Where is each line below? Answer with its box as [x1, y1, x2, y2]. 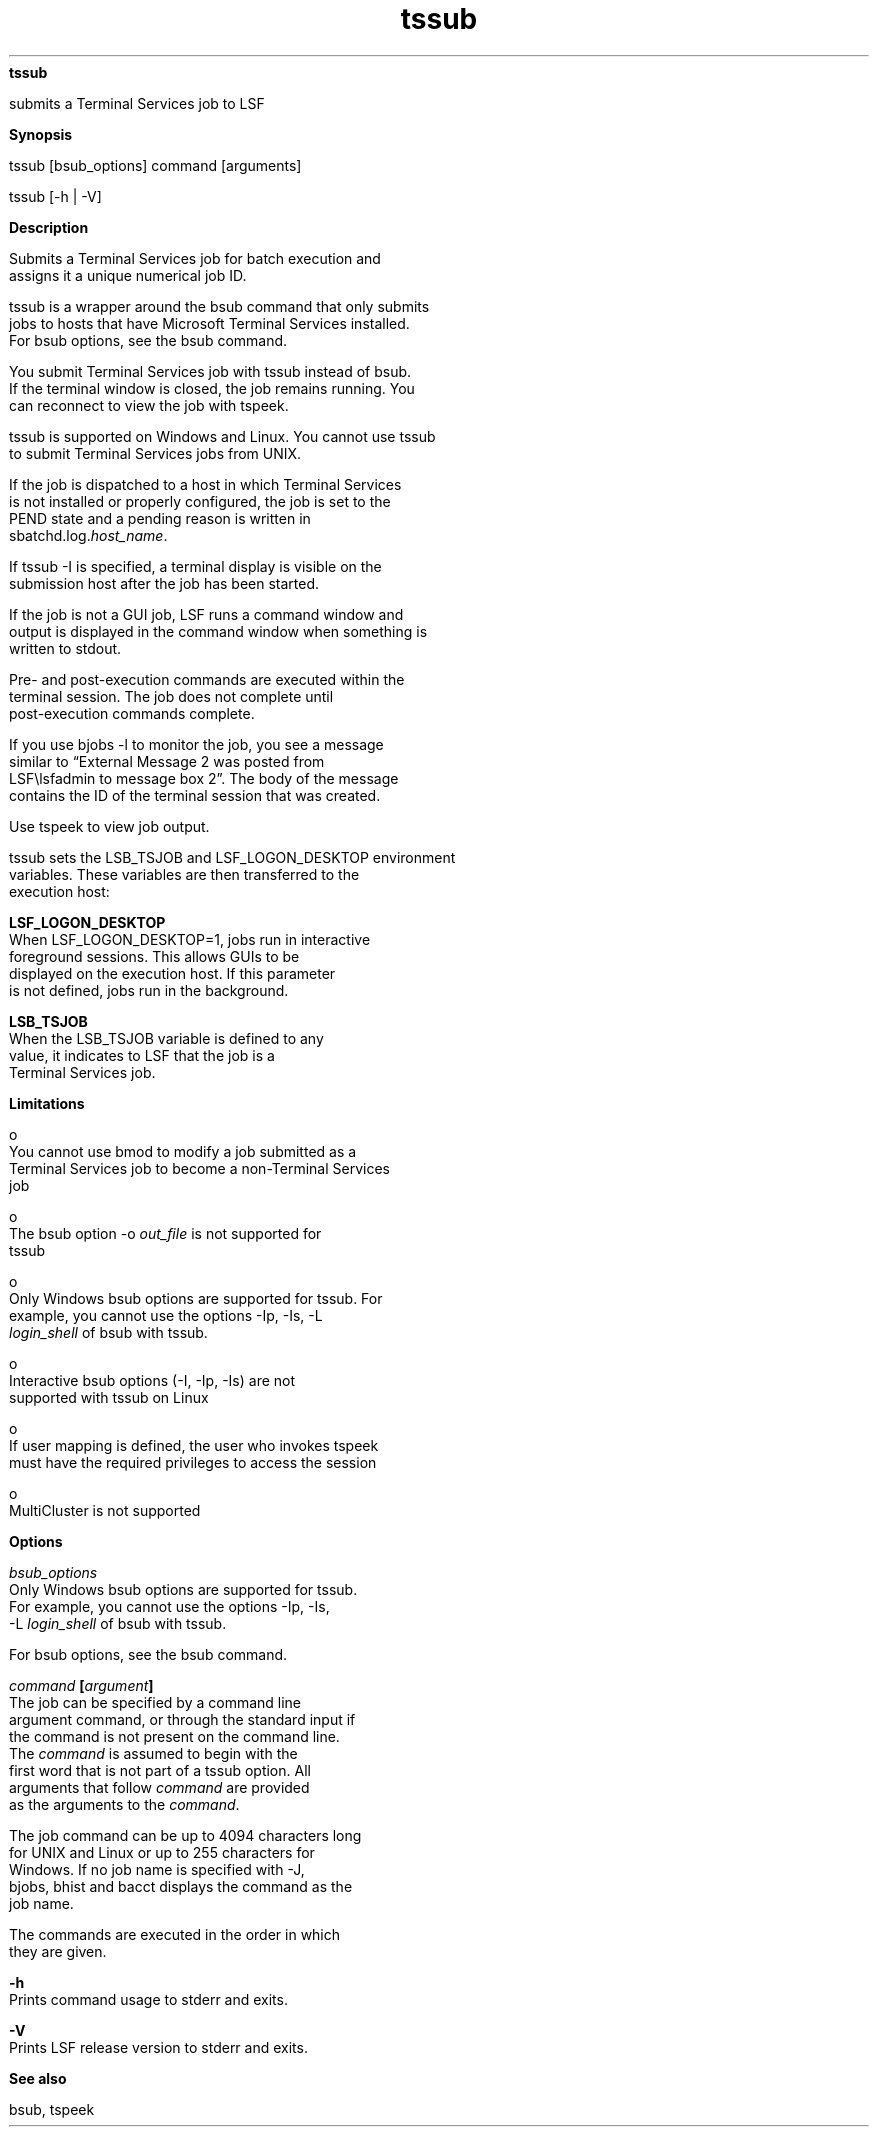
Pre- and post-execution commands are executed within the [9, 670, 405, 688]
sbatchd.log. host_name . [9, 526, 168, 544]
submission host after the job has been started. [9, 574, 320, 592]
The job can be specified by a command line [9, 1693, 302, 1711]
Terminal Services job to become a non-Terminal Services [9, 1159, 390, 1177]
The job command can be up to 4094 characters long [9, 1826, 362, 1844]
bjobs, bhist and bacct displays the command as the [9, 1877, 353, 1895]
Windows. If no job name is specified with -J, [9, 1860, 305, 1878]
